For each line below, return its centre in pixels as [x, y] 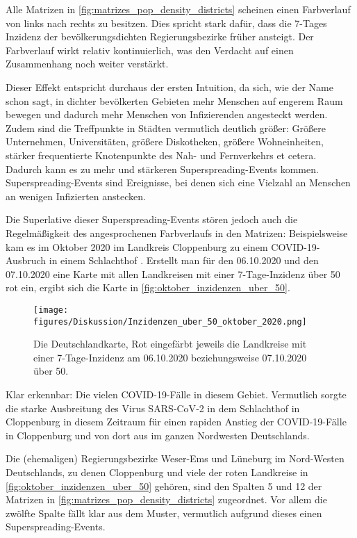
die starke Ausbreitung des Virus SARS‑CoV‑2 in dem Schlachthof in [153, 408]
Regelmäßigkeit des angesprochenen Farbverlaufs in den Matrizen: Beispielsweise [177, 233]
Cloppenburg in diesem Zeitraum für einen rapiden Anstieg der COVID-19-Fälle [176, 422]
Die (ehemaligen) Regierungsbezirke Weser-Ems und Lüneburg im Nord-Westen [175, 458]
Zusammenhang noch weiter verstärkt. [87, 64]
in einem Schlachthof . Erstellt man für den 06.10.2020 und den [184, 260]
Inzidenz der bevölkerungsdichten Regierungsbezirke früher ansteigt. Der [160, 36]
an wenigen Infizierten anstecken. [76, 196]
